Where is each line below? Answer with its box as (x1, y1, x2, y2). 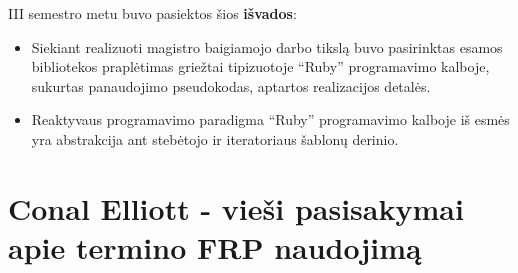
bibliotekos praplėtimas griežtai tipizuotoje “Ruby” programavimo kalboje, (31, 56, 490, 77)
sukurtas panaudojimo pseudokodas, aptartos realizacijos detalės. (31, 75, 431, 96)
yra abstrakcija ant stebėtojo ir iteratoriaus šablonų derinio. (31, 128, 399, 149)
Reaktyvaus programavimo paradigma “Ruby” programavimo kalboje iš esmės (31, 109, 510, 130)
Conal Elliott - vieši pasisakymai (8, 187, 464, 228)
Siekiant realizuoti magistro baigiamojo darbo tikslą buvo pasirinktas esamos (31, 36, 503, 57)
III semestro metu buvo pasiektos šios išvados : (8, 3, 297, 23)
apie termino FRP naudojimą (8, 226, 422, 267)
